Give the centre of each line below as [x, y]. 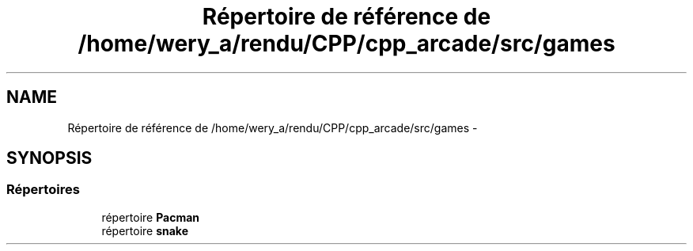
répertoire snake [145, 230]
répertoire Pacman [151, 217]
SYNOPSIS [49, 158]
